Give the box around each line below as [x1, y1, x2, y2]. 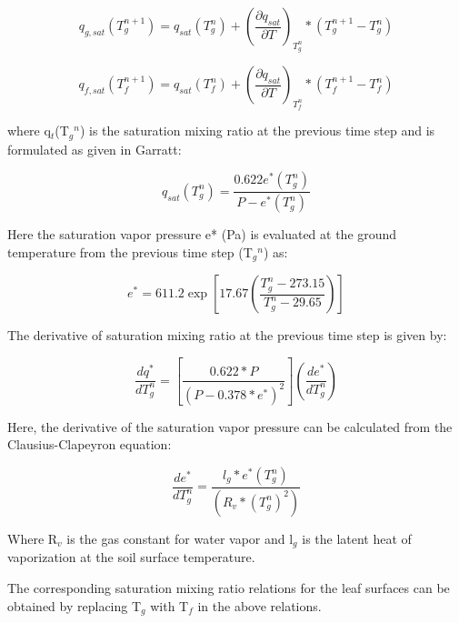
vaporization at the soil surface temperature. [7, 548, 255, 567]
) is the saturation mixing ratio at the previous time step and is [79, 121, 435, 140]
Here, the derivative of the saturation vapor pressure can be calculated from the [7, 417, 453, 436]
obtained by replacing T [7, 596, 142, 615]
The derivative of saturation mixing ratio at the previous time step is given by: [7, 326, 447, 345]
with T [150, 596, 189, 615]
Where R [7, 528, 58, 548]
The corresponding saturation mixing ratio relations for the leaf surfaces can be [7, 578, 450, 597]
